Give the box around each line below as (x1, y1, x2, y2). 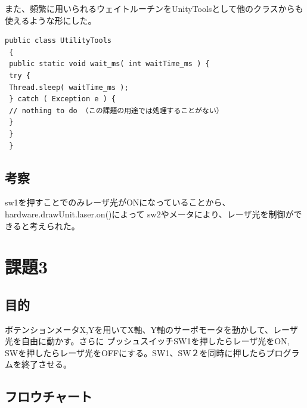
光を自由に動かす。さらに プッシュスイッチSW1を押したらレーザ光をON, (5, 335, 290, 347)
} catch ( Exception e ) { (9, 95, 116, 104)
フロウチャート (5, 387, 92, 406)
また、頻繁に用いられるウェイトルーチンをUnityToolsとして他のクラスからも (5, 2, 303, 14)
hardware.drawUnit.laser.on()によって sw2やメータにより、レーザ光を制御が (5, 207, 294, 220)
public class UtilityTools (5, 36, 111, 45)
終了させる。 (21, 358, 72, 370)
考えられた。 (29, 219, 80, 232)
